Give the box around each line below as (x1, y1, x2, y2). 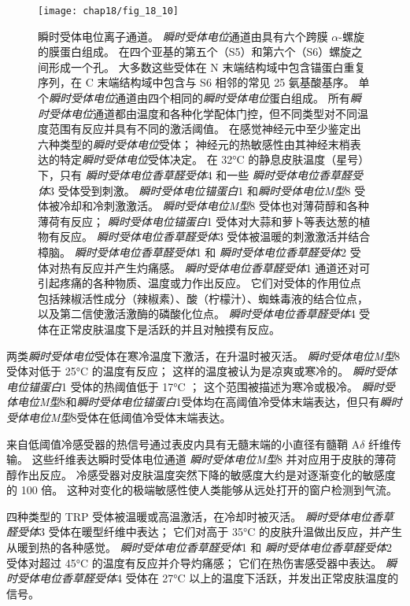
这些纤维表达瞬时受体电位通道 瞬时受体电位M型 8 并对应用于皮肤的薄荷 (31, 451, 397, 467)
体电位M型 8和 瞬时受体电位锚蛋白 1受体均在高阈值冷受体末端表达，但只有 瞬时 (6, 394, 402, 410)
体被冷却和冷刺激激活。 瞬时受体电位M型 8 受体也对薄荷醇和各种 (38, 198, 369, 214)
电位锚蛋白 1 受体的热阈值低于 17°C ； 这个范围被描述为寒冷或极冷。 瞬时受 (6, 378, 395, 394)
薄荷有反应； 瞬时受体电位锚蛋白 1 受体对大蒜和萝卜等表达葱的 (38, 212, 360, 229)
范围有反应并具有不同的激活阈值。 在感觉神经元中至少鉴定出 (48, 120, 361, 137)
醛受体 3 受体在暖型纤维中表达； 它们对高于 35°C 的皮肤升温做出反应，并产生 (6, 523, 403, 540)
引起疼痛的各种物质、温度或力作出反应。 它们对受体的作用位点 (38, 275, 361, 291)
